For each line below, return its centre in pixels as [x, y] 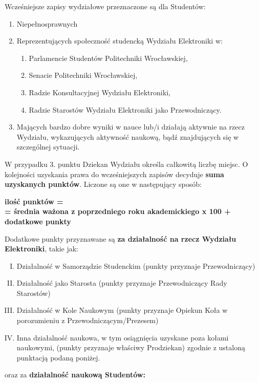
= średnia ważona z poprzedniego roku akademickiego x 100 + [118, 211]
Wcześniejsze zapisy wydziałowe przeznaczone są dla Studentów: [105, 6]
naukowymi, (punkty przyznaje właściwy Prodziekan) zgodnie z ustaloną [131, 347]
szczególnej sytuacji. [48, 147]
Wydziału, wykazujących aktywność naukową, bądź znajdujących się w [128, 136]
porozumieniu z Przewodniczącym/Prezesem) [88, 320]
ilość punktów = [34, 201]
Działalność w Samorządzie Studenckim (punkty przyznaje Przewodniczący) [136, 265]
